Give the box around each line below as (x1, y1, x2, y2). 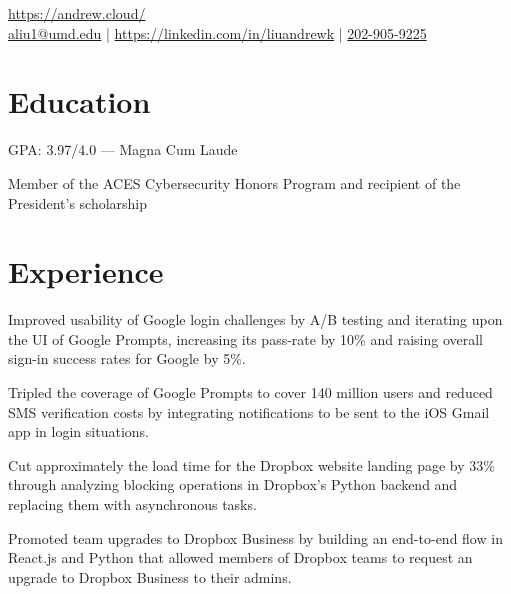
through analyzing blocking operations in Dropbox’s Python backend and (8, 474, 458, 495)
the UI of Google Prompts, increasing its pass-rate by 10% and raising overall (8, 328, 483, 349)
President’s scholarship (8, 192, 148, 213)
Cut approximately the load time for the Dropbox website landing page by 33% (8, 454, 495, 475)
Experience (8, 251, 164, 292)
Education (8, 81, 151, 122)
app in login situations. (8, 421, 149, 442)
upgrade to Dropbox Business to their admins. (8, 566, 292, 587)
